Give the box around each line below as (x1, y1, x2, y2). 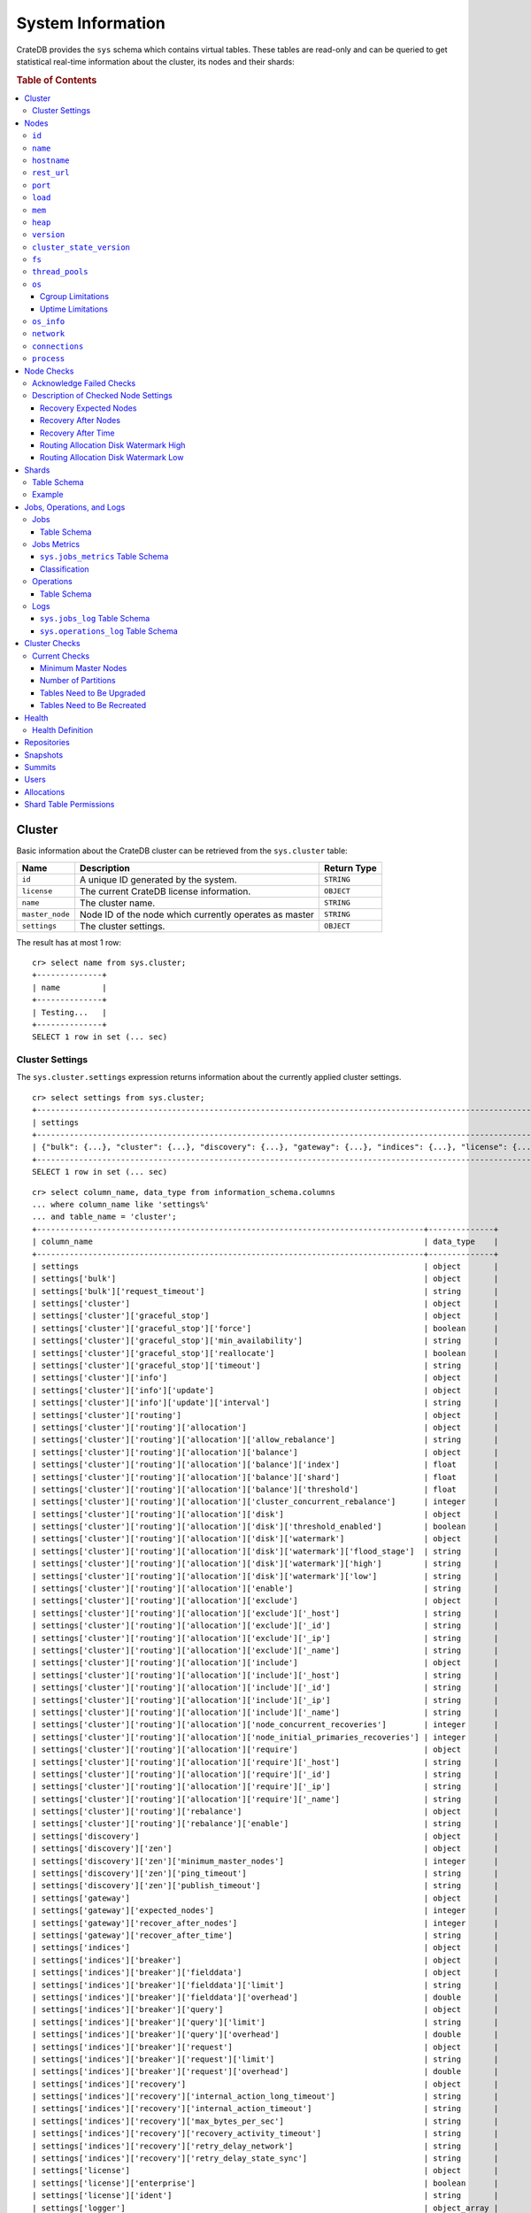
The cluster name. (80, 897, 156, 909)
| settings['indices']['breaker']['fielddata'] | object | (32, 1968, 499, 1978)
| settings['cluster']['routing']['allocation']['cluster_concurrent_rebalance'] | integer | (32, 1497, 499, 1507)
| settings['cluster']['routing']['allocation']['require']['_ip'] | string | (32, 1782, 499, 1792)
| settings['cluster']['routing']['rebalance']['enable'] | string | (32, 1819, 499, 1829)
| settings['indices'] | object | (32, 1943, 499, 1953)
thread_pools (32, 266, 88, 277)
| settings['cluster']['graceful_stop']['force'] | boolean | (32, 1323, 499, 1333)
